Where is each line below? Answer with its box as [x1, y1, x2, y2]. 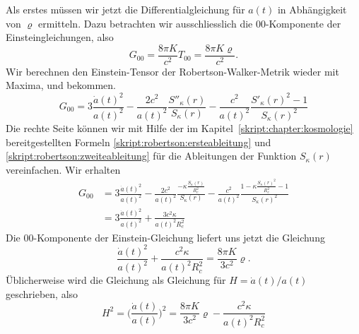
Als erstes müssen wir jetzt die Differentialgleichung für [6, 2, 245, 16]
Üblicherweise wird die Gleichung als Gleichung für [6, 273, 226, 287]
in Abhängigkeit [277, 2, 347, 16]
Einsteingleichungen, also [6, 30, 114, 44]
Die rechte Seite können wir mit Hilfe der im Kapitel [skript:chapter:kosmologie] [6, 120, 353, 135]
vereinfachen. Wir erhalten [6, 162, 121, 177]
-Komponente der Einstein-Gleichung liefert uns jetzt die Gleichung [33, 229, 325, 244]
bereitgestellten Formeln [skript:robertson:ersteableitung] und [6, 134, 271, 149]
